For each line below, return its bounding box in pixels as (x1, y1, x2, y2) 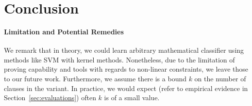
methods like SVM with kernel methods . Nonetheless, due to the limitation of (4, 54, 235, 64)
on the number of (194, 73, 246, 83)
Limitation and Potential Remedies (4, 26, 124, 36)
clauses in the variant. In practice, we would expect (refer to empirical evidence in (4, 83, 248, 93)
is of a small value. (104, 92, 160, 103)
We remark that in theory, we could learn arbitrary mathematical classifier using (4, 45, 244, 55)
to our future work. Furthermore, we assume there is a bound (4, 73, 186, 83)
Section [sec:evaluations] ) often (4, 92, 96, 103)
